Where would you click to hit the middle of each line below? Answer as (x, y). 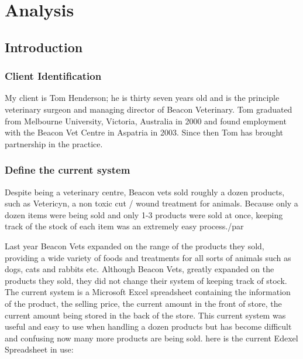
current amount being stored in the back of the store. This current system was (145, 315)
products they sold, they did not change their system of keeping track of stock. (146, 280)
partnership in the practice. (54, 143)
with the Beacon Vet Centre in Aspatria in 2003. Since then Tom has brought (144, 132)
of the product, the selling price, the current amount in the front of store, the (143, 303)
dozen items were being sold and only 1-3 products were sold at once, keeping (144, 214)
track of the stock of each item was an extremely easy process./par (124, 226)
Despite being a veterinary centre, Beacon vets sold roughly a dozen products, (145, 192)
